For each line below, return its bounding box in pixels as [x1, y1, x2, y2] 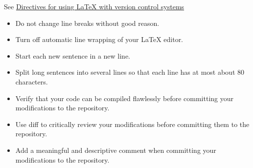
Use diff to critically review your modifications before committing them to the [15, 119, 250, 129]
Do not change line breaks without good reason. [15, 18, 160, 28]
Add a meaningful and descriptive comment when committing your [15, 145, 216, 155]
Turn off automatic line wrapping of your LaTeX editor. [15, 34, 184, 44]
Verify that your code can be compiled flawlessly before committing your [15, 93, 233, 103]
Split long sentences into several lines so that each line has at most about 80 [15, 67, 244, 77]
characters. [15, 76, 48, 86]
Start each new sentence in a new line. [15, 50, 130, 61]
